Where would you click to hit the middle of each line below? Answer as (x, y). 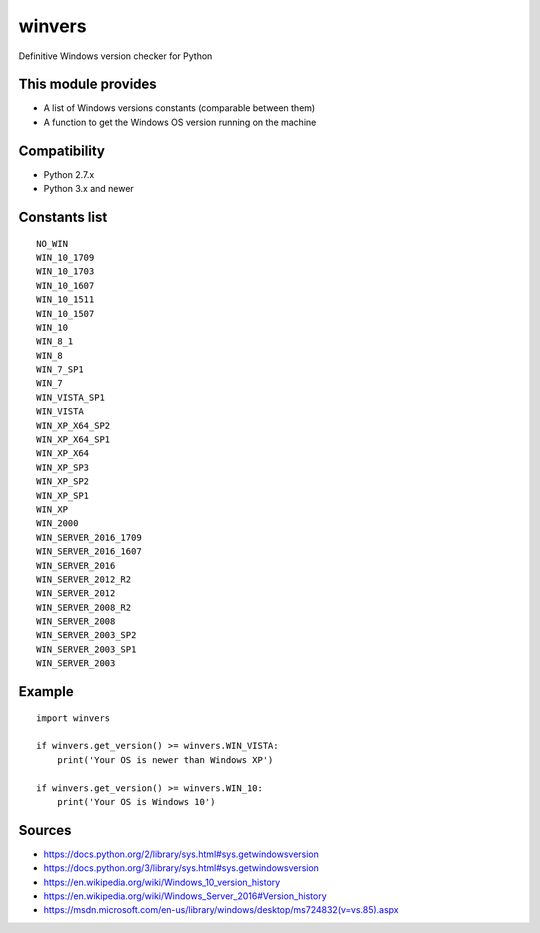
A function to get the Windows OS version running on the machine (180, 122)
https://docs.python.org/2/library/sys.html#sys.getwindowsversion (181, 854)
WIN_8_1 (55, 341)
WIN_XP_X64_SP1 (73, 439)
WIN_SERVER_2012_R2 (84, 579)
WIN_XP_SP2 (63, 481)
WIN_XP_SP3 (63, 467)
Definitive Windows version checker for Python (115, 56)
